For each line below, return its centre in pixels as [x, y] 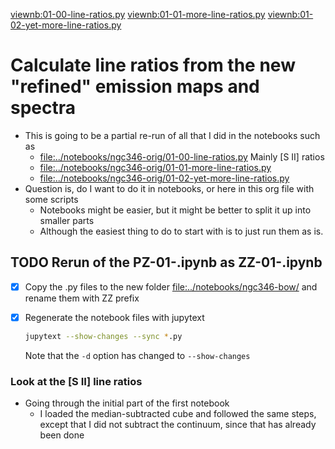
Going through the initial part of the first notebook [127, 403]
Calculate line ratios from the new [153, 65]
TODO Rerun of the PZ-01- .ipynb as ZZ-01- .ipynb [166, 262]
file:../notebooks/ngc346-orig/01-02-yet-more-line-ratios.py [164, 178]
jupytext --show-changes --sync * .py [103, 336]
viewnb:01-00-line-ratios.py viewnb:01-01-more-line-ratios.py [138, 14]
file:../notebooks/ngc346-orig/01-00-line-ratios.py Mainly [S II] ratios [182, 156]
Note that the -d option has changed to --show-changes [137, 355]
